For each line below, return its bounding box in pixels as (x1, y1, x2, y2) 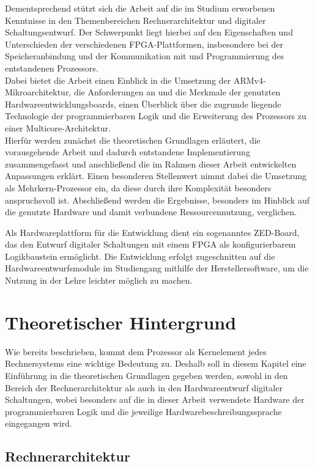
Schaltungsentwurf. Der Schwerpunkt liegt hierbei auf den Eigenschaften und (5, 26, 293, 39)
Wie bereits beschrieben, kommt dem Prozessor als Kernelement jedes (5, 345, 267, 358)
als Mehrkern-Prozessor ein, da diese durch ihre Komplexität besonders (5, 181, 272, 194)
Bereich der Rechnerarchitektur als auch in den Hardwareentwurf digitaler (5, 381, 283, 394)
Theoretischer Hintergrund (5, 309, 237, 334)
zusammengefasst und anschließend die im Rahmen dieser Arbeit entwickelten (5, 157, 297, 170)
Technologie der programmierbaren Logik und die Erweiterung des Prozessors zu (5, 109, 306, 122)
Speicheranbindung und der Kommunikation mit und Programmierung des (5, 50, 284, 62)
